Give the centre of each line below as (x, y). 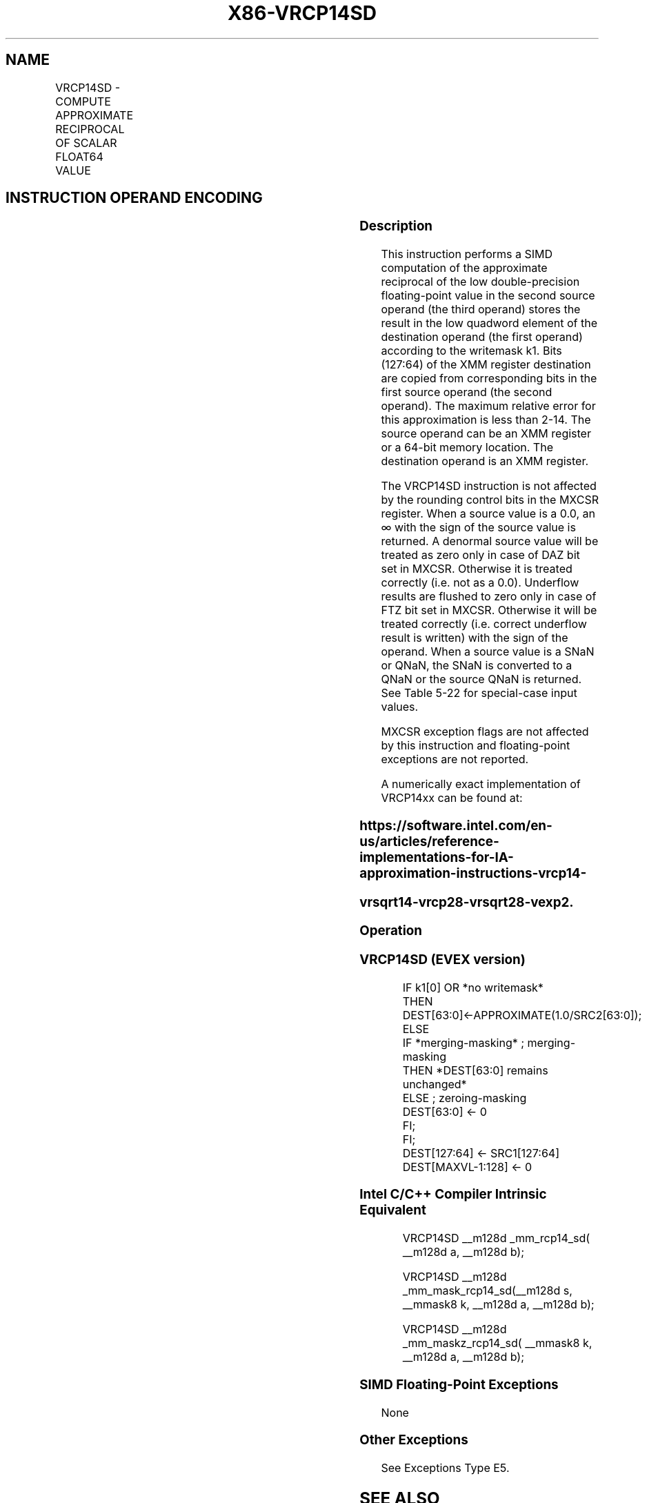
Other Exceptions (414, 1440)
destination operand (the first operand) (482, 337)
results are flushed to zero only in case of (489, 597)
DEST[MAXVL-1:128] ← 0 (467, 1167)
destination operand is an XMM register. (485, 461)
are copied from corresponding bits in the (489, 379)
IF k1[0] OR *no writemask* (473, 987)
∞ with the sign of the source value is (478, 528)
